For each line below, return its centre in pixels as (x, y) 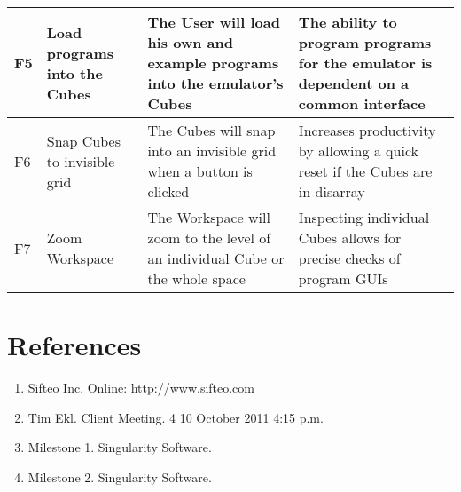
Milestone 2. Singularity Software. (120, 476)
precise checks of (349, 258)
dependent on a (354, 83)
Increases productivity (367, 130)
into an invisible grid (212, 151)
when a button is (200, 171)
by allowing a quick (358, 151)
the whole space (196, 278)
